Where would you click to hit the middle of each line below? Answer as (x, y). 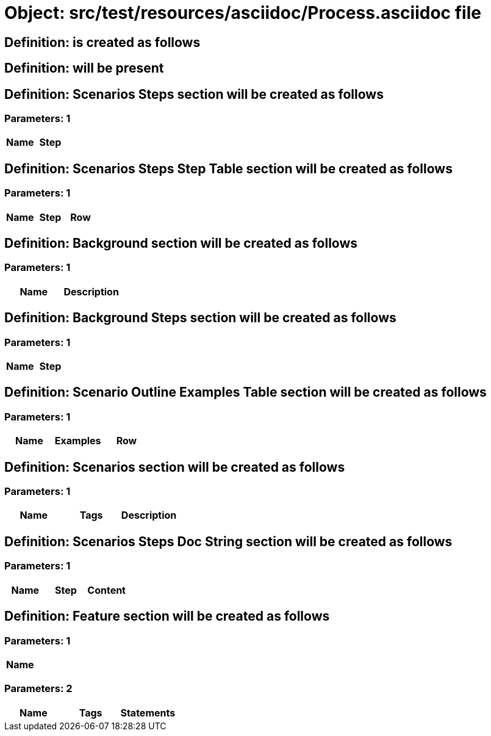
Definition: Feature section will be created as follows (167, 616)
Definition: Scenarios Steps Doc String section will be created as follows (228, 541)
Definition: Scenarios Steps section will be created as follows (194, 94)
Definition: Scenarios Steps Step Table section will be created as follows (228, 168)
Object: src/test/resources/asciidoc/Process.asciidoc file (243, 13)
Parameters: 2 (38, 689)
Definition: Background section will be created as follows (181, 244)
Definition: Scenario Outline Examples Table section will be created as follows (245, 392)
